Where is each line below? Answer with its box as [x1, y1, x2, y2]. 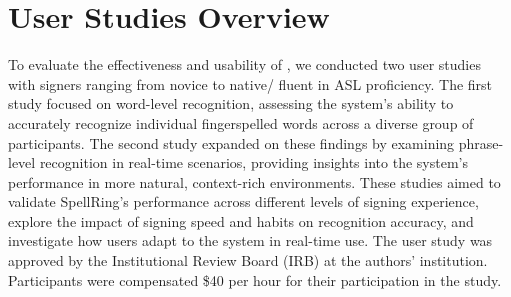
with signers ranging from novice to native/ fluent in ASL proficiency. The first [8, 73, 493, 94]
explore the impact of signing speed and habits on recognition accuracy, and [8, 210, 474, 231]
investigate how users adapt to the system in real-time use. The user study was [8, 230, 493, 251]
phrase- [458, 132, 504, 153]
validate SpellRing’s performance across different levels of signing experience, [8, 191, 479, 212]
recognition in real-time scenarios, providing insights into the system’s [39, 152, 468, 173]
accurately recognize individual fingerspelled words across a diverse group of [8, 112, 474, 133]
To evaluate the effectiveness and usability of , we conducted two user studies [8, 54, 481, 75]
